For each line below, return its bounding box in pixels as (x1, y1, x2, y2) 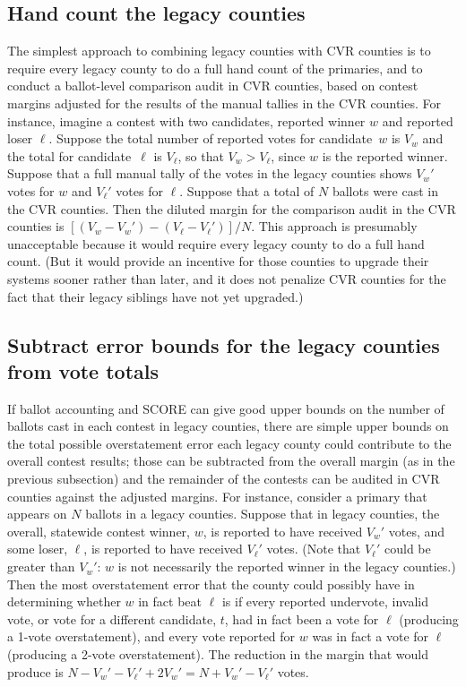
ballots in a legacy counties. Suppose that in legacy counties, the (85, 504, 440, 523)
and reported (382, 111, 453, 130)
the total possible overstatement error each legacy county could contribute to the (7, 434, 452, 452)
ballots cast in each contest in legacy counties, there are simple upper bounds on (7, 416, 449, 435)
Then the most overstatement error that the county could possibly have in (7, 574, 415, 593)
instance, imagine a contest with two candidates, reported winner (7, 111, 366, 130)
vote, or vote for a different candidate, (7, 609, 217, 628)
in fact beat (138, 592, 203, 611)
